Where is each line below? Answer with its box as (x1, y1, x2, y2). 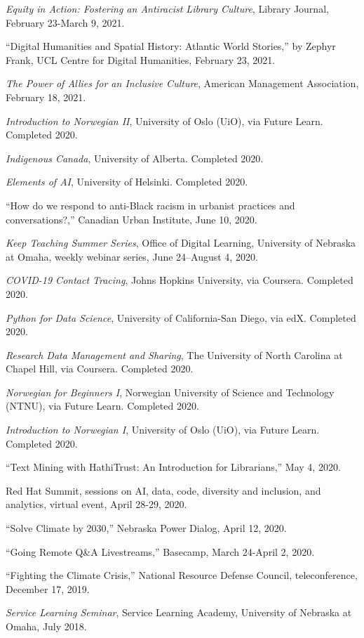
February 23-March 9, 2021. (6, 15, 125, 30)
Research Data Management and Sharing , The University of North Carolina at (6, 347, 343, 362)
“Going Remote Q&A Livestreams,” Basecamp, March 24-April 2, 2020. (6, 544, 315, 559)
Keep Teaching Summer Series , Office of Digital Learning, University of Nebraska (6, 235, 356, 250)
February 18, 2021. (6, 89, 86, 104)
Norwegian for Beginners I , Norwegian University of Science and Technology (6, 384, 335, 399)
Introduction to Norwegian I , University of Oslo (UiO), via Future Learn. (6, 422, 320, 437)
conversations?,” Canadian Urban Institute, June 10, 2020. (6, 211, 257, 226)
